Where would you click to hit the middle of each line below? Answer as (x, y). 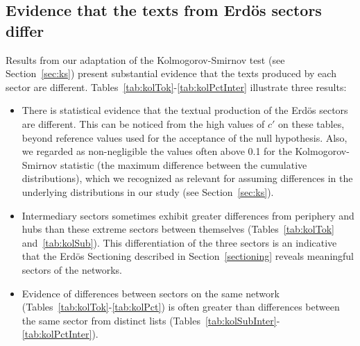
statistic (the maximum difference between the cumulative (184, 164)
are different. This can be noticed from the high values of (143, 123)
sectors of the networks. (72, 269)
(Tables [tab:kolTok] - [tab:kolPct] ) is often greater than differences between (181, 307)
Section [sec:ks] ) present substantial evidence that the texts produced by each (171, 73)
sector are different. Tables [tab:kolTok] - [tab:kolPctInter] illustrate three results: (176, 86)
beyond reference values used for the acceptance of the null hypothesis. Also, (185, 137)
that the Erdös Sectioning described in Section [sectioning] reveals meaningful (188, 256)
